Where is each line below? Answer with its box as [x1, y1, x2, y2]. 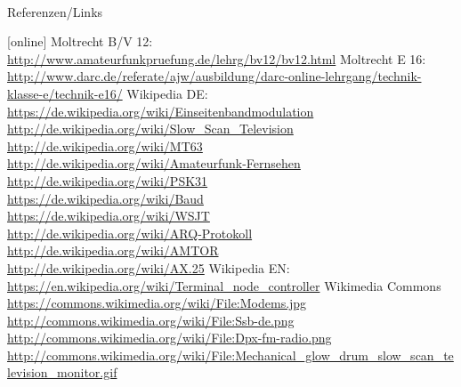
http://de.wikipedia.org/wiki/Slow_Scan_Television [7, 119, 294, 138]
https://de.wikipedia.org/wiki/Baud [7, 189, 204, 207]
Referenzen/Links [7, 2, 103, 20]
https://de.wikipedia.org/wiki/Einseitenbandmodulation [7, 101, 314, 120]
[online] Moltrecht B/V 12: [7, 32, 153, 51]
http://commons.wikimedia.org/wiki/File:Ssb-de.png [7, 310, 295, 329]
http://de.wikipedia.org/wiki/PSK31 [7, 171, 208, 189]
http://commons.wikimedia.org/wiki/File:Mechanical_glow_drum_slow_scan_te [7, 345, 454, 364]
